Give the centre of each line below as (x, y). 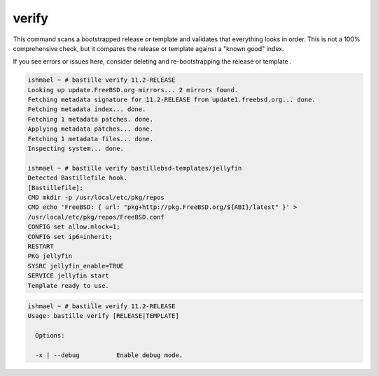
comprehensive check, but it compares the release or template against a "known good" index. (148, 48)
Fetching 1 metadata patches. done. (91, 119)
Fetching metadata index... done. (87, 109)
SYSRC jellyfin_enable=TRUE (76, 266)
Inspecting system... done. (76, 149)
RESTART (41, 246)
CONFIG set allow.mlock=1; (74, 227)
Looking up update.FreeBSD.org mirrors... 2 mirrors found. (133, 90)
